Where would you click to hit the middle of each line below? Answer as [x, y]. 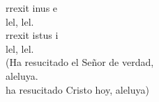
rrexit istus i [32, 35]
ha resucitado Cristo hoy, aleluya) [77, 89]
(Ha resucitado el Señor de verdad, [80, 62]
